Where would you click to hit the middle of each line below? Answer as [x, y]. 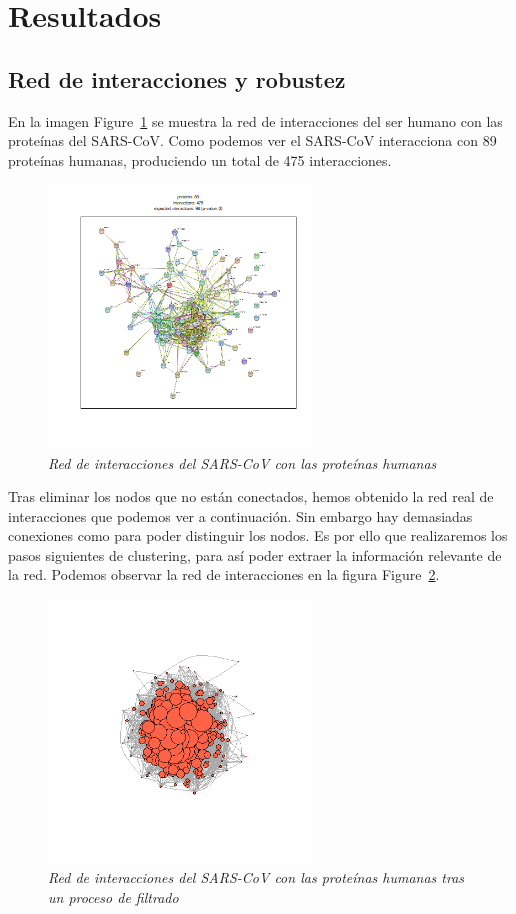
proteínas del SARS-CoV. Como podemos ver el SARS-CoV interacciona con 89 [252, 140]
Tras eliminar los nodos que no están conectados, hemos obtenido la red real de [251, 496]
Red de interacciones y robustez [177, 78]
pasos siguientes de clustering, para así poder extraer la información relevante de [255, 554]
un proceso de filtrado [113, 896]
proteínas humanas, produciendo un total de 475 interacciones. [200, 159]
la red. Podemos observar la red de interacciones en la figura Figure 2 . [224, 574]
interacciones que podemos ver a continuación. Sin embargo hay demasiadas [240, 515]
